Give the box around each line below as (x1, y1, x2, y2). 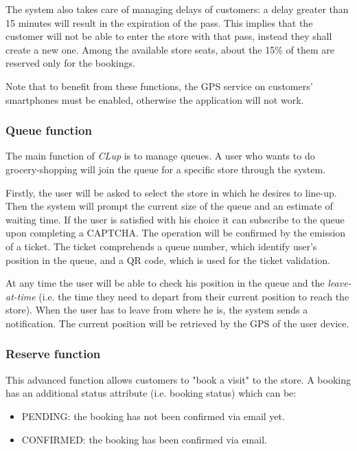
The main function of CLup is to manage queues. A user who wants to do (5, 148, 315, 163)
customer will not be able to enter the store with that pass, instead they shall (5, 29, 332, 43)
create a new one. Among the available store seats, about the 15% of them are (5, 42, 334, 56)
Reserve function (5, 345, 101, 362)
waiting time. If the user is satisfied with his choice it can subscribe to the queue (5, 212, 345, 226)
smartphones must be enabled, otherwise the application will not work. (5, 92, 304, 107)
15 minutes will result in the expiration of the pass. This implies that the (5, 15, 313, 30)
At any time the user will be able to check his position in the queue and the (5, 276, 325, 290)
